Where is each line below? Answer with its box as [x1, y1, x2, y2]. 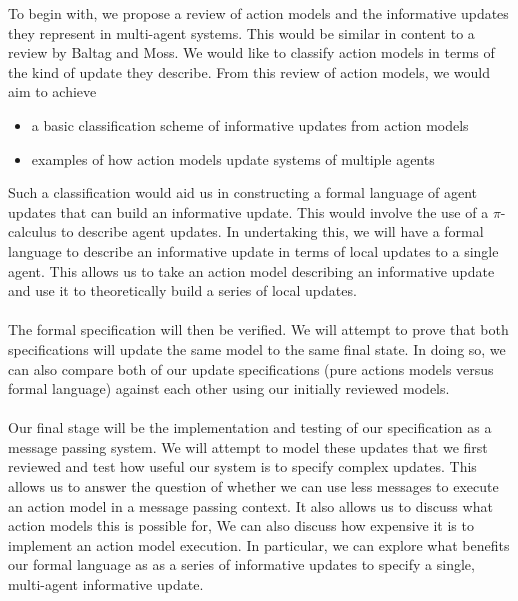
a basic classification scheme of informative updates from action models [31, 114, 469, 135]
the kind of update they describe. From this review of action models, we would [8, 61, 490, 82]
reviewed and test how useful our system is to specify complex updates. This [8, 456, 477, 477]
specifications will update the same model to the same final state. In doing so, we [8, 338, 506, 359]
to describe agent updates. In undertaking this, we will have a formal [60, 221, 484, 242]
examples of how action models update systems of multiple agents [31, 148, 435, 169]
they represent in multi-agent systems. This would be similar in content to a [8, 22, 475, 43]
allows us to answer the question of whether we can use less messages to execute [8, 476, 499, 497]
